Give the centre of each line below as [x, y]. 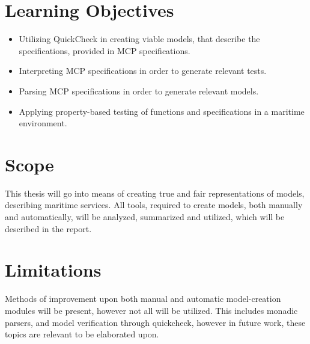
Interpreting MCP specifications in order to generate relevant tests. [143, 71]
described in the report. [48, 228]
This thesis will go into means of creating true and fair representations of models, [155, 193]
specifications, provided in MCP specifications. [105, 50]
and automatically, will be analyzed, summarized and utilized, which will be [145, 217]
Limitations [53, 270]
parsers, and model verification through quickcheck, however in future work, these [155, 322]
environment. [43, 123]
